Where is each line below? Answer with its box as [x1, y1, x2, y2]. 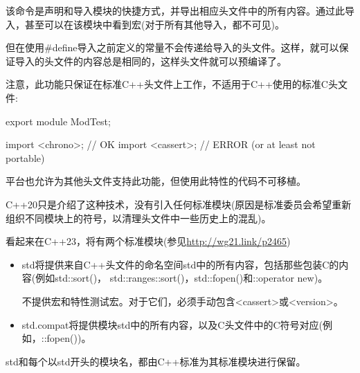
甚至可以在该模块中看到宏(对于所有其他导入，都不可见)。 [24, 17, 285, 31]
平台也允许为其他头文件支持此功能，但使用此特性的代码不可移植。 [6, 174, 306, 188]
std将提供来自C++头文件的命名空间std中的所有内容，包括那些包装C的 [21, 257, 339, 271]
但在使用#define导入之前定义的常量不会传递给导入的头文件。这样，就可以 [6, 40, 339, 55]
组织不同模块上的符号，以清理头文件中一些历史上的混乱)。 [6, 210, 271, 225]
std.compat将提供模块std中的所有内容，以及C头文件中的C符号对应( [21, 317, 323, 331]
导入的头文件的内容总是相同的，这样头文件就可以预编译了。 [15, 53, 287, 68]
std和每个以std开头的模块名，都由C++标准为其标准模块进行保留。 [6, 354, 306, 368]
